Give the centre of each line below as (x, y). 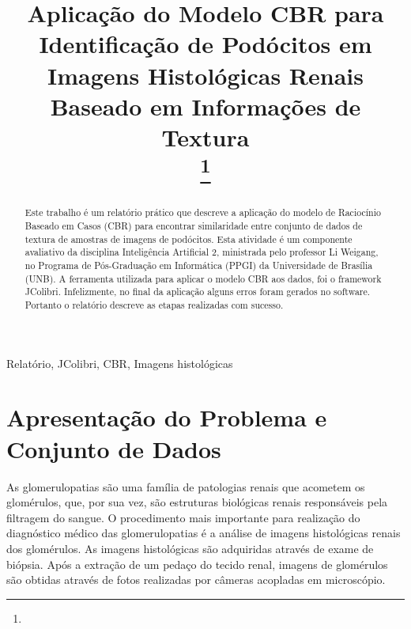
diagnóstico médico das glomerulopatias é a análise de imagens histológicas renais (204, 533)
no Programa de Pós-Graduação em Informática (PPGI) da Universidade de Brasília (199, 265)
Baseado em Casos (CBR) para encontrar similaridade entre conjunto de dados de (194, 226)
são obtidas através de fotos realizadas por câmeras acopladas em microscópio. (196, 580)
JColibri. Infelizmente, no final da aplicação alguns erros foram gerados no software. (198, 292)
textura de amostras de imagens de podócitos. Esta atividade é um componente (189, 239)
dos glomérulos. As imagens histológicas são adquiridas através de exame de (190, 548)
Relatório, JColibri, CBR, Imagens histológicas (120, 363)
